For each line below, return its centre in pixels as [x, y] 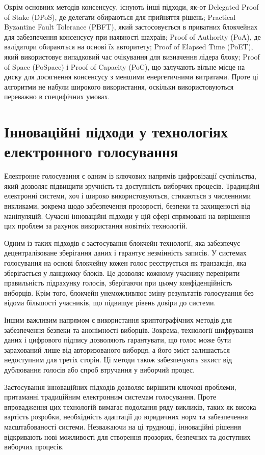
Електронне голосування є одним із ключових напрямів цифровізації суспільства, [130, 176]
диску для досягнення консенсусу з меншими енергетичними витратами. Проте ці [131, 77]
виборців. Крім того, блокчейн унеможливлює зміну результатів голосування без [129, 292]
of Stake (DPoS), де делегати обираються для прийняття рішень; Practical [120, 17]
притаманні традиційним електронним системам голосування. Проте [110, 397]
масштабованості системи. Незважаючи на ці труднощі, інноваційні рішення [123, 426]
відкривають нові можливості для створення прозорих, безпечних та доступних [127, 436]
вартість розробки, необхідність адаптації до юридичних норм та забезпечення [126, 417]
